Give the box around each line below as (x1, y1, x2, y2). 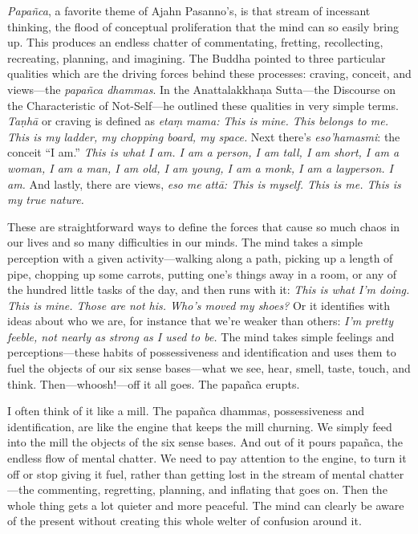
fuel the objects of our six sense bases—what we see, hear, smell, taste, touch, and (7, 360, 411, 377)
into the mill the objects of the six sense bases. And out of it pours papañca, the (7, 434, 403, 450)
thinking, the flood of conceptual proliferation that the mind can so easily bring (7, 18, 400, 35)
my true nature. (7, 191, 84, 208)
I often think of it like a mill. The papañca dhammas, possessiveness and (7, 402, 365, 419)
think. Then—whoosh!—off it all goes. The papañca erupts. (7, 375, 300, 392)
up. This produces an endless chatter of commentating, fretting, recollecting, (7, 34, 384, 51)
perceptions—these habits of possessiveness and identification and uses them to (7, 344, 396, 361)
